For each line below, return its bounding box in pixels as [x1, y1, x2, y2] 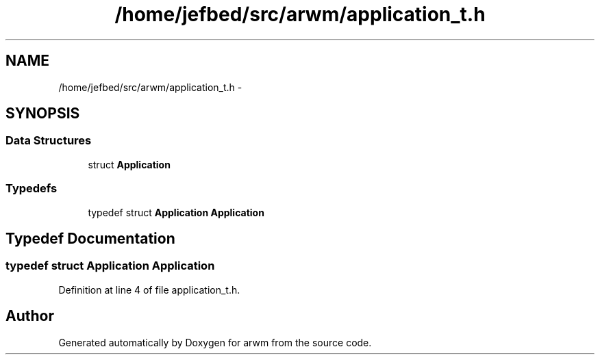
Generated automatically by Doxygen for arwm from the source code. [58, 336, 372, 348]
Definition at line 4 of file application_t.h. [58, 283, 240, 296]
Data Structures [5, 133, 92, 148]
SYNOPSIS [5, 105, 80, 123]
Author [5, 307, 54, 325]
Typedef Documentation [5, 229, 175, 247]
